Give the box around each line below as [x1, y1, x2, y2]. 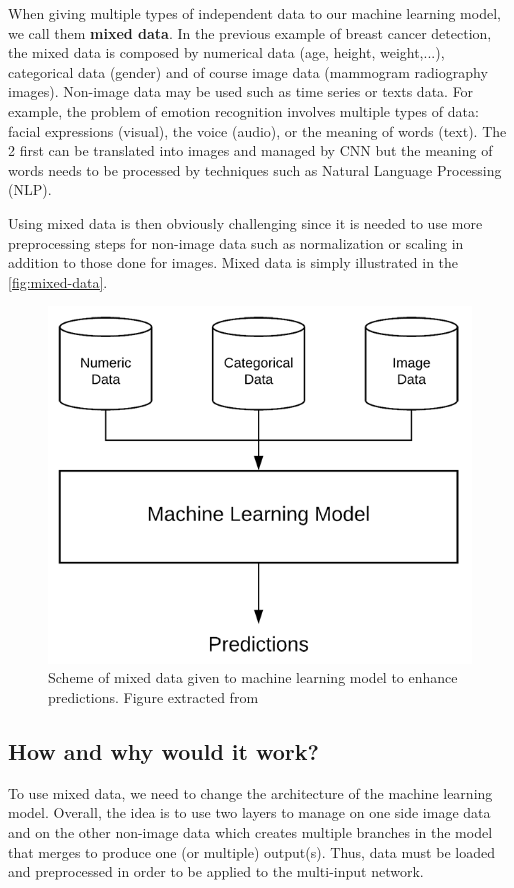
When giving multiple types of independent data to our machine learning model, [8, 3, 501, 23]
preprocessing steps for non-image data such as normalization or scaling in [8, 232, 464, 253]
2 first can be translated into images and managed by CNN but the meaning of [8, 140, 493, 161]
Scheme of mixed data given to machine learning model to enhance [48, 667, 458, 688]
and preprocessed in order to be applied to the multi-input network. [8, 861, 424, 882]
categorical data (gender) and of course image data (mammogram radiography [8, 61, 488, 82]
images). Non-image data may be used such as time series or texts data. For [8, 81, 474, 102]
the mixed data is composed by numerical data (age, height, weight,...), [8, 42, 445, 63]
